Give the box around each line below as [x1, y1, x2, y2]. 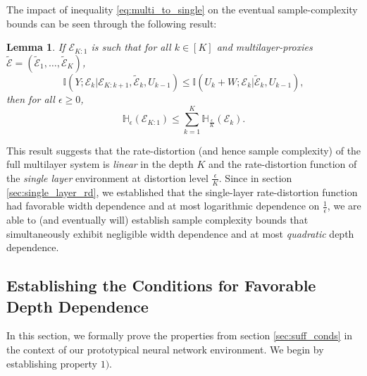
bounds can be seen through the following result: [6, 16, 217, 30]
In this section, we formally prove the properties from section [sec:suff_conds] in [6, 328, 353, 343]
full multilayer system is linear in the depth [6, 157, 194, 171]
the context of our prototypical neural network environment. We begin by [6, 341, 324, 356]
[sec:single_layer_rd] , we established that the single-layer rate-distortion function [6, 184, 358, 199]
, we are [327, 198, 361, 213]
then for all [6, 91, 55, 106]
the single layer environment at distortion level [6, 170, 209, 185]
